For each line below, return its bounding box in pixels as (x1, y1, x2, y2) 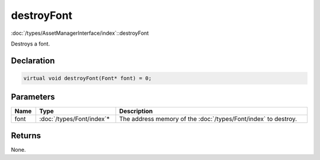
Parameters (11, 92, 55, 102)
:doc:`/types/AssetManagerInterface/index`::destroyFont (11, 30, 149, 37)
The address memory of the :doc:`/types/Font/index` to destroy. (119, 115, 297, 123)
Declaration (11, 55, 55, 66)
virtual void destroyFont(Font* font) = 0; (23, 74, 152, 81)
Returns (11, 130, 41, 141)
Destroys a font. (11, 40, 50, 47)
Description (119, 107, 153, 115)
